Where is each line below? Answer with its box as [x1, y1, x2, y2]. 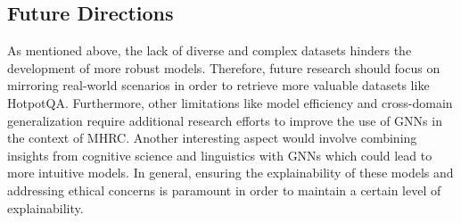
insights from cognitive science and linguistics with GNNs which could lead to [7, 145, 432, 164]
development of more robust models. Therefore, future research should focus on [7, 58, 440, 77]
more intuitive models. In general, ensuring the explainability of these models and [7, 163, 454, 182]
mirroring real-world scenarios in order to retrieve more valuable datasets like [7, 76, 430, 95]
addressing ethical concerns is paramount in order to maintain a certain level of [7, 180, 441, 199]
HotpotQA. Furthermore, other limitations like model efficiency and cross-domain [7, 93, 453, 111]
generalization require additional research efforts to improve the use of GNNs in [7, 111, 442, 129]
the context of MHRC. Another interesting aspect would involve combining [7, 128, 417, 147]
